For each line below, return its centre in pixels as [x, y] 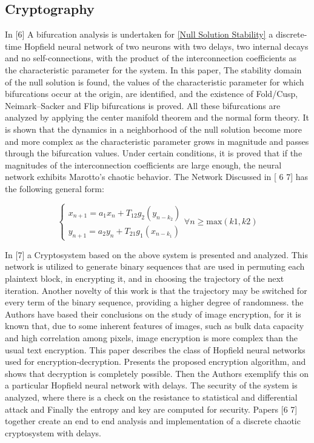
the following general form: [55, 188]
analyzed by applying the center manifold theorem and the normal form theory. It [157, 117]
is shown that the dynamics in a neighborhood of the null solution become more [154, 129]
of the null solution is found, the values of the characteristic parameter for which [155, 82]
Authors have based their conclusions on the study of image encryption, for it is [153, 314]
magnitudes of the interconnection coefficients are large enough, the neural [143, 165]
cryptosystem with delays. [53, 432]
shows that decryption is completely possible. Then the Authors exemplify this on [157, 373]
